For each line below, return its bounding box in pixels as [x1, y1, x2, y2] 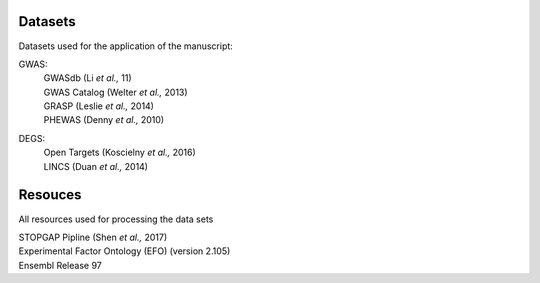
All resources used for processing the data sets [18, 213, 214, 225]
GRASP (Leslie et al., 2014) [43, 100, 155, 112]
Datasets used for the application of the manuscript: [18, 40, 234, 52]
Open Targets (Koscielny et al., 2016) [43, 146, 197, 159]
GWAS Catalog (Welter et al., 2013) [43, 86, 189, 98]
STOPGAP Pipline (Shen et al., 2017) [18, 231, 168, 243]
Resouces [18, 186, 82, 204]
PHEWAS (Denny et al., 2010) [43, 114, 165, 126]
